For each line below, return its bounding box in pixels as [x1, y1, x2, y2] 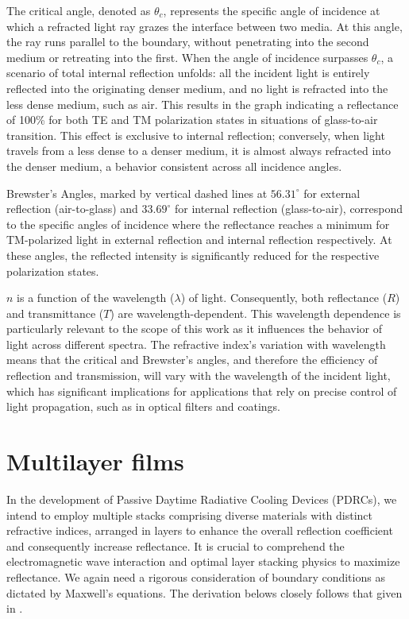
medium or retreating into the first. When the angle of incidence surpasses [6, 48, 368, 65]
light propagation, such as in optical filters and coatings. [6, 398, 280, 415]
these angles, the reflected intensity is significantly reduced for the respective [6, 246, 380, 263]
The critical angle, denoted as [6, 2, 151, 18]
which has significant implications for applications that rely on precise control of [6, 382, 397, 399]
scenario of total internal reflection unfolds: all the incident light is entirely [6, 64, 370, 81]
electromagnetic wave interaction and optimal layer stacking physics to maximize [6, 553, 400, 570]
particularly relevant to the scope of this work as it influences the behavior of [6, 320, 383, 337]
